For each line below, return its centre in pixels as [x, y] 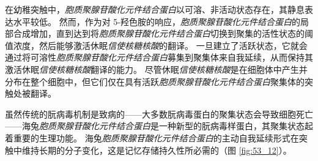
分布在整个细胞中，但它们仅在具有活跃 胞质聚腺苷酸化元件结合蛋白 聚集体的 [155, 81]
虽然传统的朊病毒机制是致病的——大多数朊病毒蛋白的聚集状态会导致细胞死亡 [159, 114]
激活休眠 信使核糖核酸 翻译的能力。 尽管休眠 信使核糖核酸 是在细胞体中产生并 [156, 69]
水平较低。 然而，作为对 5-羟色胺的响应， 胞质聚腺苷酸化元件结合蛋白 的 [157, 21]
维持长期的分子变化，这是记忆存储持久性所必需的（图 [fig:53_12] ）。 [157, 150]
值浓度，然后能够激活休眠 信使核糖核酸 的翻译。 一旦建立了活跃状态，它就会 [156, 45]
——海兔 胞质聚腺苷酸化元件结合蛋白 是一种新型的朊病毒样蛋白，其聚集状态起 [159, 126]
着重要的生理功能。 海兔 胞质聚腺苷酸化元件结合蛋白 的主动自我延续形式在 [152, 137]
